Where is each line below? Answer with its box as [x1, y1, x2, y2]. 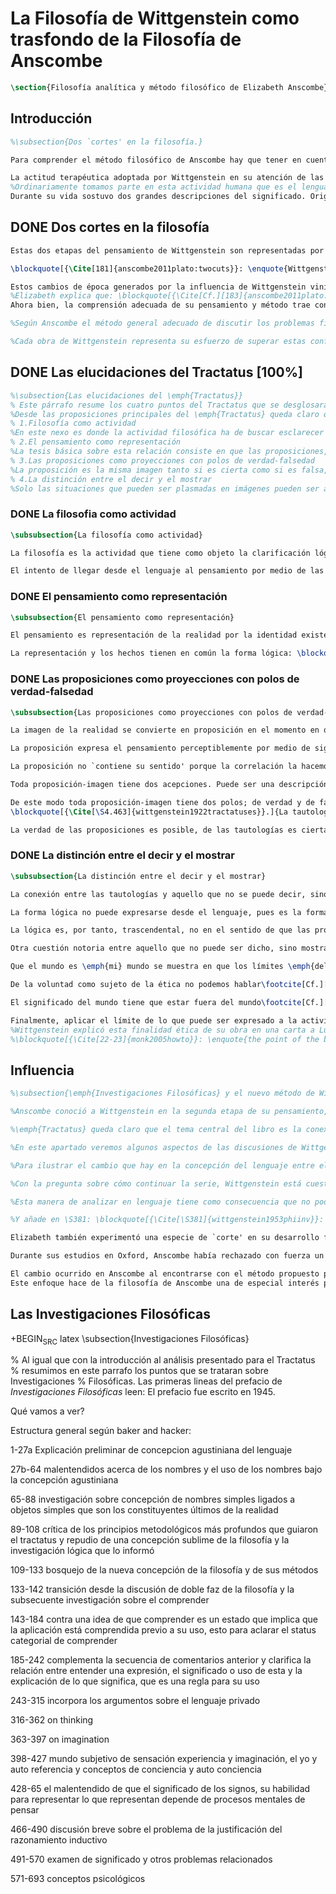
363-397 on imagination [10, 1733, 110, 1746]
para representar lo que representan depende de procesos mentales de [10, 1793, 306, 1806]
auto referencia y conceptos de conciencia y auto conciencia [10, 1763, 262, 1776]
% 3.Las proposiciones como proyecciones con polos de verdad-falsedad [10, 455, 315, 466]
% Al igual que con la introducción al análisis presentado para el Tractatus [10, 1354, 316, 1366]
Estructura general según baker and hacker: [10, 1425, 192, 1437]
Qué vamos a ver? [10, 1405, 85, 1417]
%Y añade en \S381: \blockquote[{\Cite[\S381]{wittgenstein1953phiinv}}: [10, 1215, 325, 1225]
